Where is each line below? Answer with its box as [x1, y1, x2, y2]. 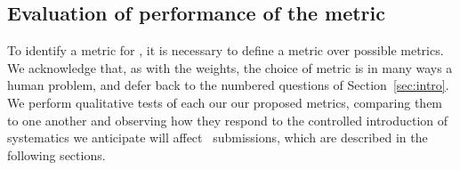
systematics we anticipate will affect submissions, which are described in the [7, 128, 428, 147]
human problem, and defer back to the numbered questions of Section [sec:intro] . [7, 76, 449, 94]
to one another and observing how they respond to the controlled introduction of [7, 110, 448, 129]
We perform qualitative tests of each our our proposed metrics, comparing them [7, 93, 443, 111]
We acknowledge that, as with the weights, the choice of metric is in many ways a [7, 58, 453, 77]
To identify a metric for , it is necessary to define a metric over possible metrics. [7, 41, 444, 60]
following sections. [7, 145, 106, 164]
